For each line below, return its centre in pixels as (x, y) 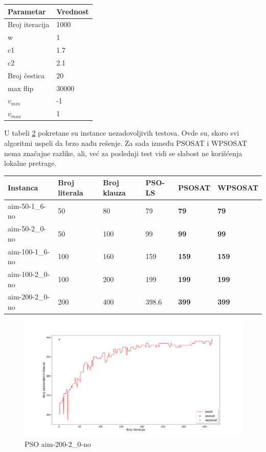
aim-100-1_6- (29, 251)
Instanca (23, 188)
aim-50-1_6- (27, 206)
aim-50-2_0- (27, 229)
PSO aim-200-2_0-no (58, 444)
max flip (21, 88)
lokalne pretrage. (30, 163)
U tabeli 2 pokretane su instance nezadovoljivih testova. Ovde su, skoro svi (122, 133)
